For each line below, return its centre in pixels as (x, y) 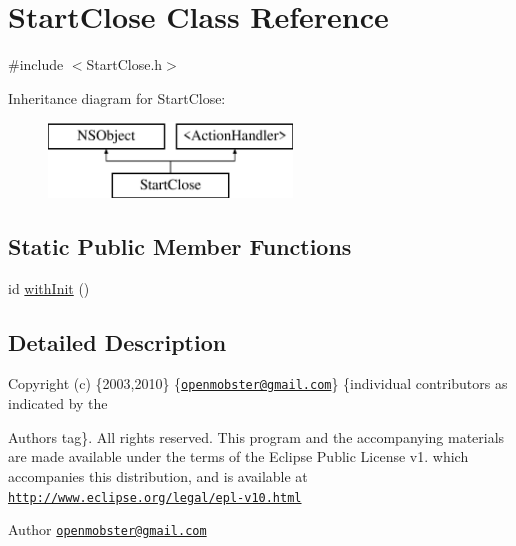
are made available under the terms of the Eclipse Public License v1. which (238, 456)
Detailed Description (117, 341)
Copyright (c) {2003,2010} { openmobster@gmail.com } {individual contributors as (258, 383)
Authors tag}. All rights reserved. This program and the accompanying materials (256, 436)
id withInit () (49, 287)
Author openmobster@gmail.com (107, 529)
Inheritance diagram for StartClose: (117, 97)
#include (36, 64)
